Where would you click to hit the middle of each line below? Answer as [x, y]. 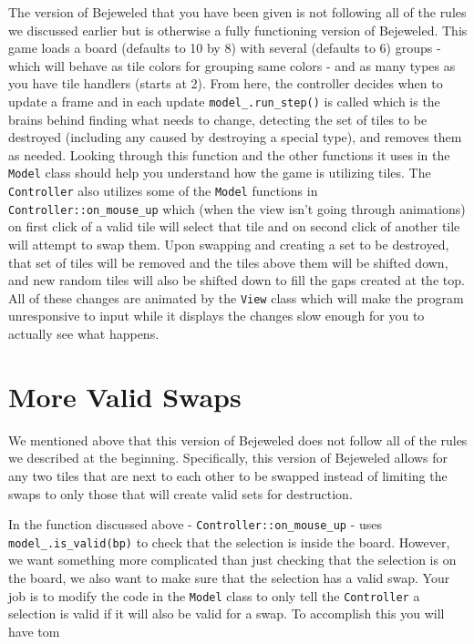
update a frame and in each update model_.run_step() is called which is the [224, 101]
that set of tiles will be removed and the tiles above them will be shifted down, [228, 262]
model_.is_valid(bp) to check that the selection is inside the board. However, [229, 542]
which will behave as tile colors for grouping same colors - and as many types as [232, 65]
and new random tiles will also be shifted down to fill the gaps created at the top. [237, 280]
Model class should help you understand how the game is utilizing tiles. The [220, 173]
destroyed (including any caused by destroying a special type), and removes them [235, 137]
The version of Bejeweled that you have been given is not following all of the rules [237, 12]
